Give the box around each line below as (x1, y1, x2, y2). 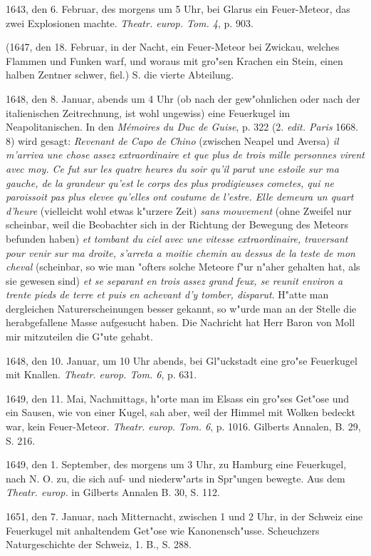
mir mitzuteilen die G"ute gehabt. (6, 329, 153, 344)
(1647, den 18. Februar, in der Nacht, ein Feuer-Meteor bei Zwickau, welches (6, 39, 340, 54)
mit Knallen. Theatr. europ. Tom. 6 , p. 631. (6, 367, 197, 382)
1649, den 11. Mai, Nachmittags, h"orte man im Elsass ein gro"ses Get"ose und (6, 390, 350, 405)
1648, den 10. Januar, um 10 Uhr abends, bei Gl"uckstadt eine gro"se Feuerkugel (6, 353, 357, 368)
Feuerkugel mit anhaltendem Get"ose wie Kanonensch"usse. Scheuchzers (6, 522, 320, 537)
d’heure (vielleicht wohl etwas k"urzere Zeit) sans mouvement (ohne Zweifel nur (6, 203, 352, 218)
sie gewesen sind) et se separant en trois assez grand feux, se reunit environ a (6, 273, 343, 288)
